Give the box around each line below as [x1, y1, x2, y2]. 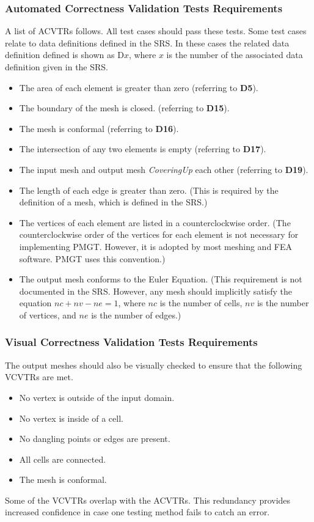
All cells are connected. [19, 452, 106, 465]
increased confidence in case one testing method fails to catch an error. [5, 505, 270, 518]
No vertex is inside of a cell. [19, 411, 123, 424]
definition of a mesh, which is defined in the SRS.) [19, 196, 208, 208]
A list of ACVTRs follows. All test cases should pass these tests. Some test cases [5, 24, 307, 37]
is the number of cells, [159, 296, 243, 309]
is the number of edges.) [91, 308, 181, 321]
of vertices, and [19, 308, 76, 321]
